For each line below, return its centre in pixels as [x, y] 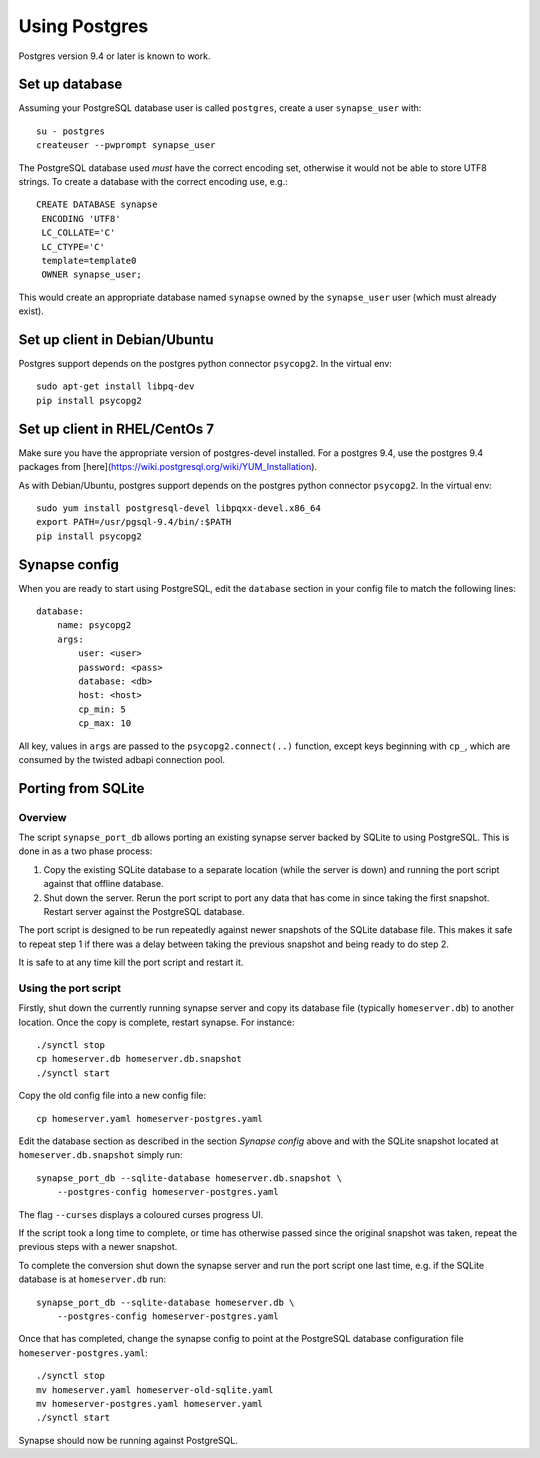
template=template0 [89, 260]
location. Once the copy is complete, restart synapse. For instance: [156, 1022]
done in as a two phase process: [85, 851]
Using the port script [70, 988]
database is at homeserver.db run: [92, 1279]
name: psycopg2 [94, 625]
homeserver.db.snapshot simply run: [101, 1155]
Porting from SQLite [81, 788]
